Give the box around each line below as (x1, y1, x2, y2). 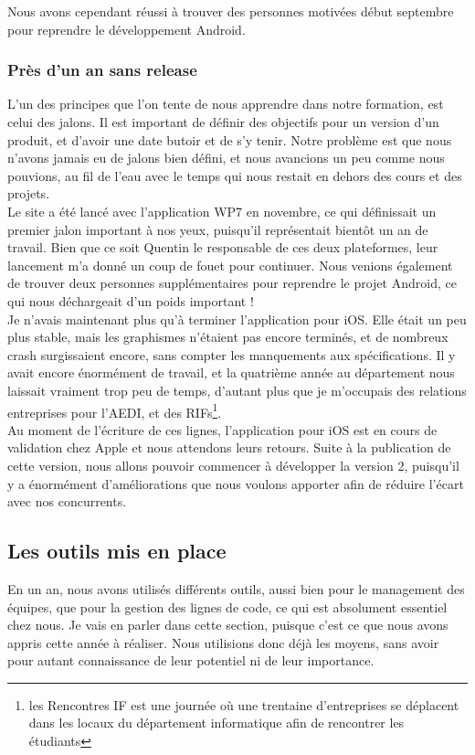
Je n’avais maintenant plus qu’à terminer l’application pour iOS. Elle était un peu (7, 309, 467, 328)
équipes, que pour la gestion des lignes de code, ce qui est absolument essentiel (7, 597, 448, 616)
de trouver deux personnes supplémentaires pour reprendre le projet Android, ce (7, 273, 457, 292)
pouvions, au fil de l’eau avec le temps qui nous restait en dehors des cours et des (7, 165, 462, 185)
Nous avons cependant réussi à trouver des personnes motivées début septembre (7, 2, 454, 20)
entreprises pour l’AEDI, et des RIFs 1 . (7, 399, 222, 421)
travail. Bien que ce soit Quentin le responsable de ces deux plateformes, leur (7, 238, 438, 257)
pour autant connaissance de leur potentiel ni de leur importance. (7, 651, 375, 670)
